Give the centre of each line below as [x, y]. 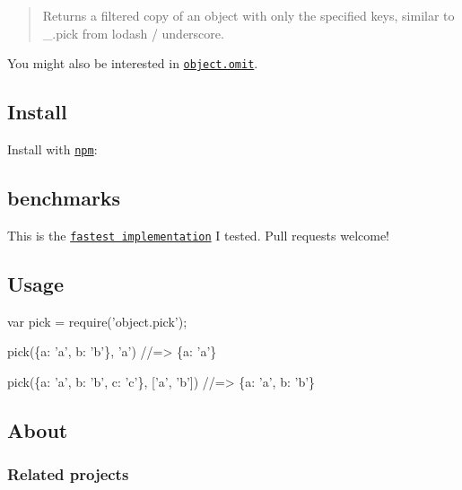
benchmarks [64, 198]
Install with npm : [52, 149]
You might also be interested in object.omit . [133, 63]
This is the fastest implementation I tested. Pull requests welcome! [199, 235]
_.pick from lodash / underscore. [133, 33]
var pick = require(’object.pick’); [97, 321]
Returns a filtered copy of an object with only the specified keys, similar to [248, 15]
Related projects [68, 474]
